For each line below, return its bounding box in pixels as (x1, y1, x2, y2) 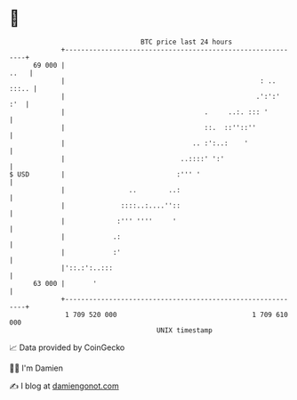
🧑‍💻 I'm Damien (9, 363, 64, 373)
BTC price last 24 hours (140, 37, 233, 46)
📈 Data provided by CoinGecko (9, 342, 125, 353)
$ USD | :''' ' (9, 169, 201, 179)
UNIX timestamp (156, 325, 213, 335)
